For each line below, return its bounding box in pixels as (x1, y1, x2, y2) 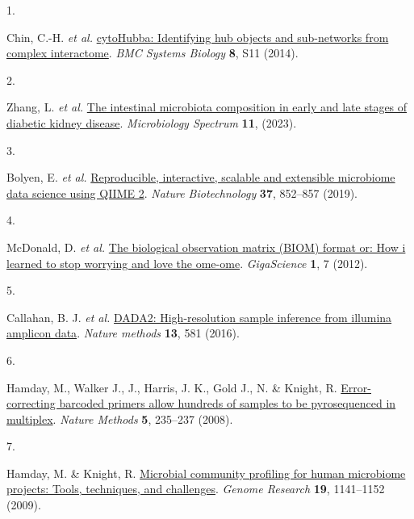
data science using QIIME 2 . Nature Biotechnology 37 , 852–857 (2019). (6, 184, 358, 201)
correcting (6, 395, 56, 412)
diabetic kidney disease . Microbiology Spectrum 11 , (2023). (6, 114, 297, 131)
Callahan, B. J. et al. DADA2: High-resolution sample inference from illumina (6, 308, 392, 325)
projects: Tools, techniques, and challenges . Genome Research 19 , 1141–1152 (6, 480, 385, 497)
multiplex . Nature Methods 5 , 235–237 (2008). (6, 410, 233, 427)
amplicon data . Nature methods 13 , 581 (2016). (6, 324, 240, 341)
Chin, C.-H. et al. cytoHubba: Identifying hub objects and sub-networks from (6, 28, 389, 45)
